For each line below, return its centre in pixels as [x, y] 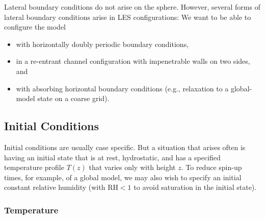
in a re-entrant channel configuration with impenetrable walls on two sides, [133, 61]
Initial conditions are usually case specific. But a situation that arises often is [125, 147]
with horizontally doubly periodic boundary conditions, [102, 44]
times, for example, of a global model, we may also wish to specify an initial [123, 177]
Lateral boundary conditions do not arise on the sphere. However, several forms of [132, 7]
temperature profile [34, 167]
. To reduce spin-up [211, 167]
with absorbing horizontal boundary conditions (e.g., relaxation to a [122, 88]
